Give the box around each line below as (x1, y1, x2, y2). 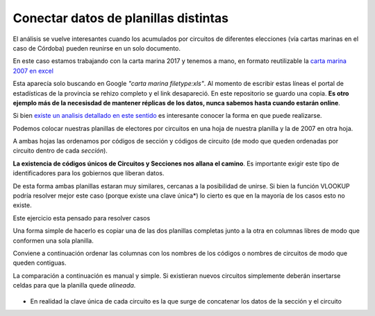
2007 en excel (12, 67, 53, 75)
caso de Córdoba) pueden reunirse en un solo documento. (12, 44, 181, 52)
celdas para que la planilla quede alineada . (12, 281, 136, 290)
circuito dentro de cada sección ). (12, 146, 108, 155)
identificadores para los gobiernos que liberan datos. (12, 169, 165, 177)
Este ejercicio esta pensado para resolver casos (12, 213, 151, 222)
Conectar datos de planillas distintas (12, 10, 229, 26)
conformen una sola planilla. (12, 236, 94, 245)
